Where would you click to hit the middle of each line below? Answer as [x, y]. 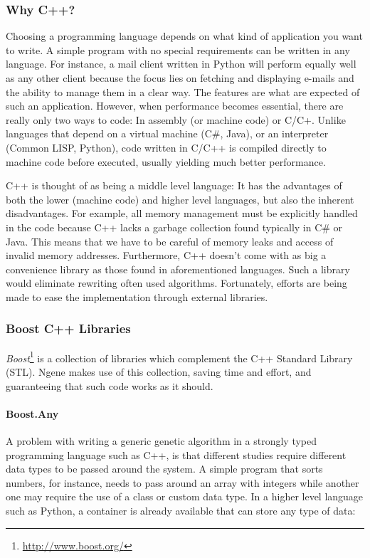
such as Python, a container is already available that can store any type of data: [181, 510]
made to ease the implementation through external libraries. [137, 296]
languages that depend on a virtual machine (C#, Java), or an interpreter [167, 133]
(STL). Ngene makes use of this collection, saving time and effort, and [159, 371]
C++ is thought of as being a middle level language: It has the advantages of [174, 185]
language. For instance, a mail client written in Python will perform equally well [181, 64]
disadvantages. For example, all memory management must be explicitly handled [182, 213]
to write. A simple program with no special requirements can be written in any [178, 49]
